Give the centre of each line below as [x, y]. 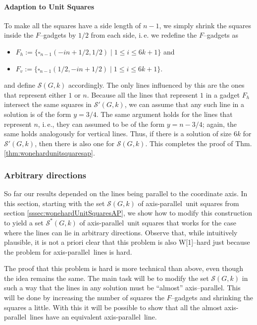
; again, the [220, 124]
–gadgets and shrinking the [212, 298]
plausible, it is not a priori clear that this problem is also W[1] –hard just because [127, 242]
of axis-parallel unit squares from [188, 203]
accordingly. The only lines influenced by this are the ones [156, 85]
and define [20, 85]
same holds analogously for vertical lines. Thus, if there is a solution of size [118, 134]
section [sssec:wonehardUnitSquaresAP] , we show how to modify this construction [128, 213]
